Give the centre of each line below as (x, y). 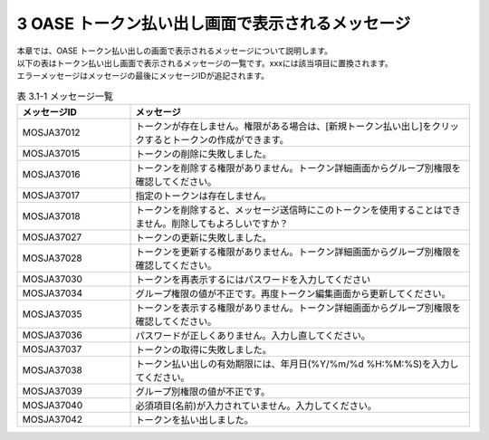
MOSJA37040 (53, 406)
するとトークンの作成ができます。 (216, 140)
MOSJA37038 (53, 370)
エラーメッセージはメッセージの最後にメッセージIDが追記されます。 (143, 76)
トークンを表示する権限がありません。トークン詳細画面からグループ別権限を (298, 308)
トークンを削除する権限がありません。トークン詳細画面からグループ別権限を (298, 168)
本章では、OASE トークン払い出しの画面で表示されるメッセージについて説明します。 (175, 51)
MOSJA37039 (53, 391)
